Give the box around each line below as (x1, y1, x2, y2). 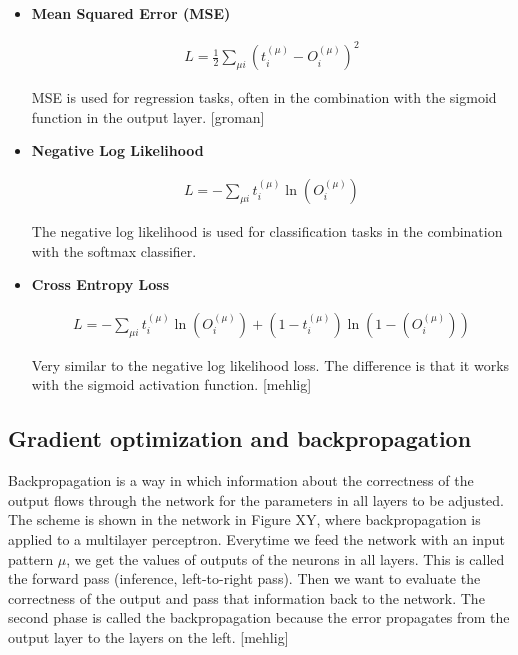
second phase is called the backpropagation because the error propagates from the (8, 607, 510, 628)
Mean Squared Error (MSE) (31, 3, 231, 23)
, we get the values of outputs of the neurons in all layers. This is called (66, 548, 505, 569)
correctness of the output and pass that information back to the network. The (8, 587, 485, 608)
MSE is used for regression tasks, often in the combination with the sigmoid (31, 87, 497, 108)
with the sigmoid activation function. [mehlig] (31, 374, 312, 395)
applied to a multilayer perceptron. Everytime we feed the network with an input (8, 528, 506, 549)
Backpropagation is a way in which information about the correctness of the (8, 470, 474, 491)
